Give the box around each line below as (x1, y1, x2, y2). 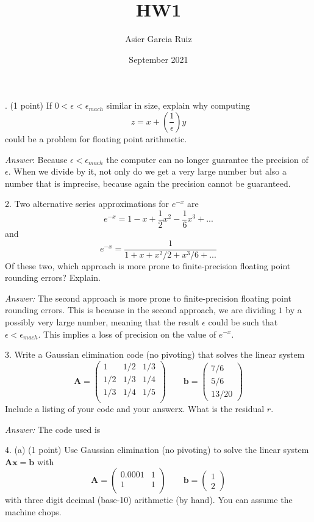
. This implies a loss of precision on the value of (38, 327, 216, 340)
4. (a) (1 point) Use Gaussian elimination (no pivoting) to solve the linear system (5, 443, 309, 456)
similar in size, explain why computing (106, 99, 251, 112)
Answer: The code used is (5, 422, 101, 435)
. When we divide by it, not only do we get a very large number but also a (8, 165, 287, 178)
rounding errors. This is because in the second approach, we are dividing (5, 303, 276, 316)
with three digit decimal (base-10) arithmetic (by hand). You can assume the (5, 493, 293, 506)
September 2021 (129, 53, 188, 65)
